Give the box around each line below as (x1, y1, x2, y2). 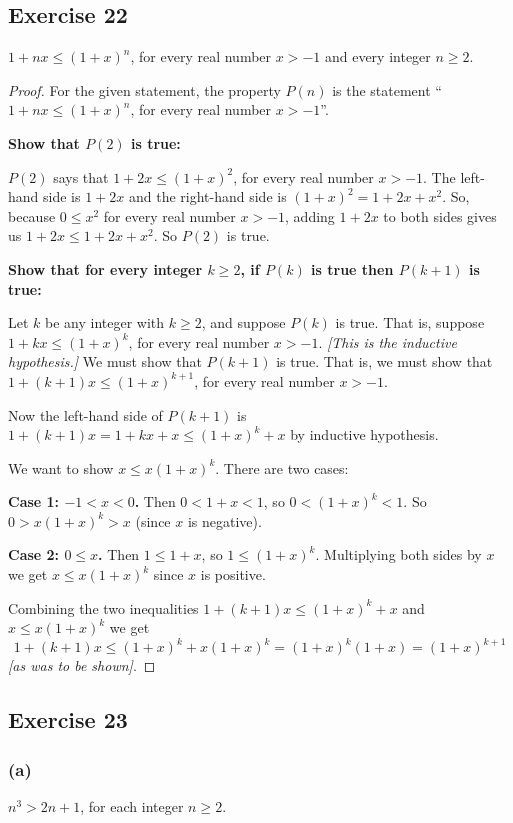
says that (53, 166, 109, 187)
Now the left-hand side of (8, 404, 163, 425)
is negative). (187, 510, 262, 531)
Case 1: (8, 491, 60, 512)
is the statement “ (332, 79, 442, 100)
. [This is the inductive (318, 331, 457, 352)
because (8, 205, 56, 226)
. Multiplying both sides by (315, 544, 482, 565)
